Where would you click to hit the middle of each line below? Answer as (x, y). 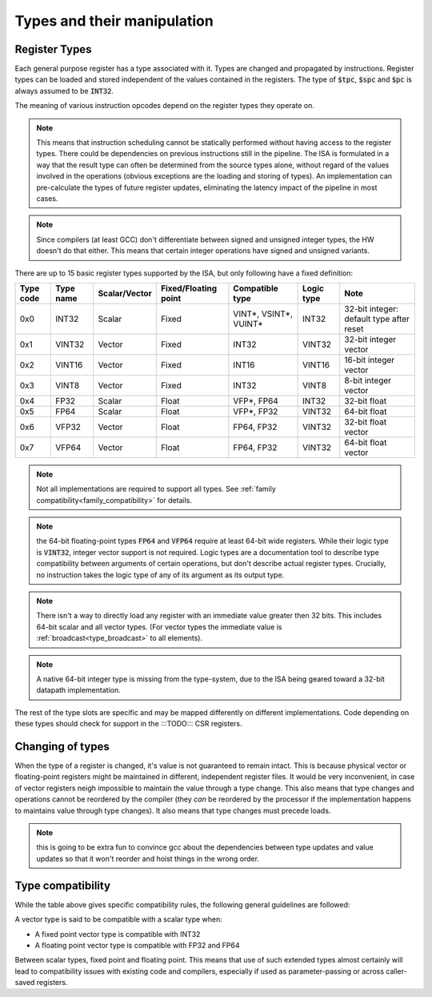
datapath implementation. (78, 690)
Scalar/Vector (125, 293)
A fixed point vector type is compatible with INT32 (118, 934)
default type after (377, 319)
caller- (396, 971)
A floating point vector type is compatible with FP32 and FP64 (137, 945)
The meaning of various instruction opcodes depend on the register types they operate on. (165, 106)
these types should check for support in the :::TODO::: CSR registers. (129, 724)
